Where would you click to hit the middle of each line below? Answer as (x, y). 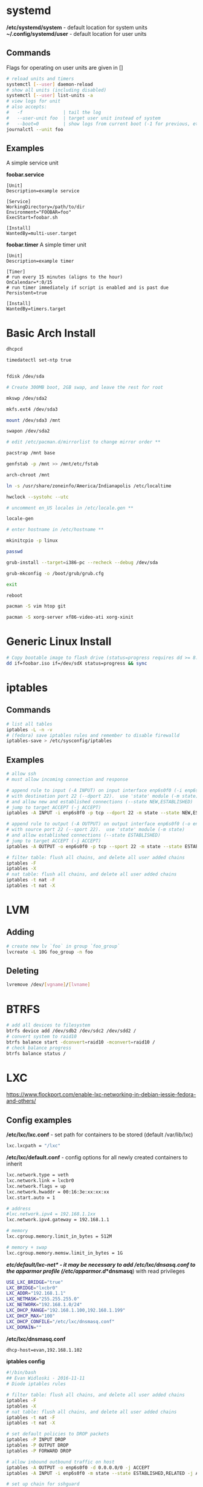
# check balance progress (39, 1048)
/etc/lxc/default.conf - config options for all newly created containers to (97, 1158)
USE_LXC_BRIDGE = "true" (35, 1282)
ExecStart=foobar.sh (32, 218)
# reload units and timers (40, 79)
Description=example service (43, 191)
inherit (14, 1164)
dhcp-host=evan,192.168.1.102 (44, 1350)
